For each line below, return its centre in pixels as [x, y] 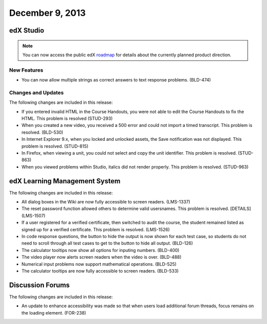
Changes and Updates [36, 92]
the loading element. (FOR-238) [54, 313]
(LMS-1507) [33, 215]
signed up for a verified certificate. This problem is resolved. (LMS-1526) [96, 229]
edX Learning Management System [65, 181]
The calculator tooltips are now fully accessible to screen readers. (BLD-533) [100, 271]
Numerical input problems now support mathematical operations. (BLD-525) [99, 264]
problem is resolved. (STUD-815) [55, 146]
